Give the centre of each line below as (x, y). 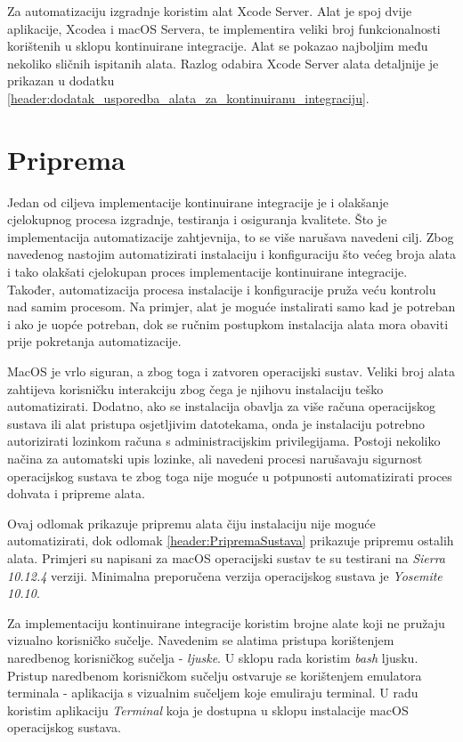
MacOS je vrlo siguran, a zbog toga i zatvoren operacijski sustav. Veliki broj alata (231, 371)
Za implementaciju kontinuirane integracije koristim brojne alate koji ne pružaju (226, 622)
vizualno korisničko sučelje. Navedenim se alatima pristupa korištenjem (201, 640)
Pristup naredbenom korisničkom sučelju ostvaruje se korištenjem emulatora (215, 675)
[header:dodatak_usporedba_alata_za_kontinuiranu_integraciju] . (188, 97)
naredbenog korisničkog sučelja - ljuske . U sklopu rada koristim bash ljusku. (213, 657)
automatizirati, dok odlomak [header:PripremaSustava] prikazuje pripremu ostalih (231, 540)
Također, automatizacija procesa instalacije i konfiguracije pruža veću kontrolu (222, 289)
